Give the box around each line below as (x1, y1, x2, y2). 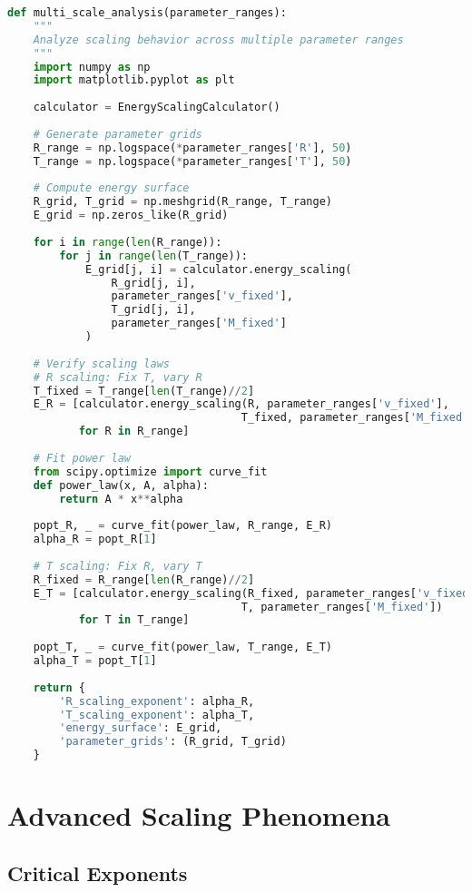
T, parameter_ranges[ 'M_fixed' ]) (241, 600, 443, 613)
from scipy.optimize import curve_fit (33, 465, 268, 478)
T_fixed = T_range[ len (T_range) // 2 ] (33, 384, 255, 397)
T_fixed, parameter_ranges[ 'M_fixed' (241, 411, 469, 425)
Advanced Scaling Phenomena (7, 797, 390, 834)
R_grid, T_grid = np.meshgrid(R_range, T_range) (33, 195, 332, 209)
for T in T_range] (78, 613, 190, 627)
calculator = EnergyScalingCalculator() (33, 101, 280, 114)
